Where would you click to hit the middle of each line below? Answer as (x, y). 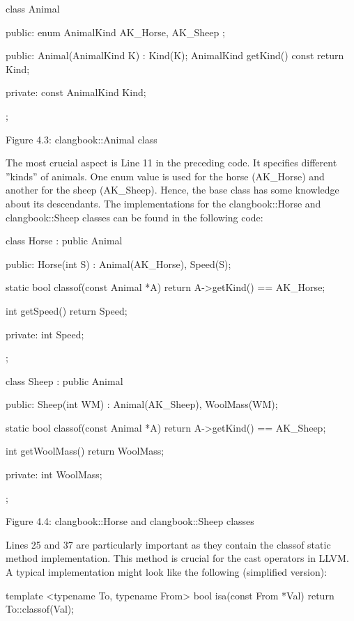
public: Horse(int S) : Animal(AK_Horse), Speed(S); (118, 264)
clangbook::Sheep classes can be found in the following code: (134, 217)
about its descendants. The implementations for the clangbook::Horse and (163, 203)
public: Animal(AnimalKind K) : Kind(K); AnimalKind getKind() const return (175, 55)
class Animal (33, 8)
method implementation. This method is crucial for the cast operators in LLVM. (177, 558)
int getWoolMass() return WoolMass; (85, 451)
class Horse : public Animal (64, 241)
